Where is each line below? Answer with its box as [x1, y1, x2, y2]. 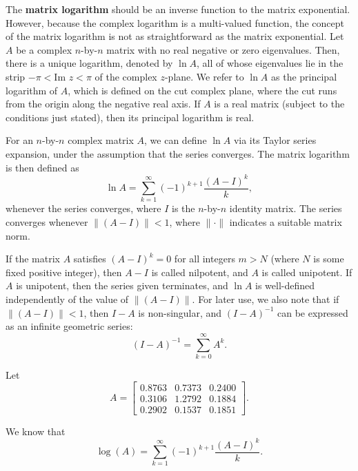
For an [6, 133, 33, 147]
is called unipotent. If [261, 264, 352, 279]
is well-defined [255, 278, 315, 293]
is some [313, 251, 344, 266]
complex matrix [68, 133, 134, 147]
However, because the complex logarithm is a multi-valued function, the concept [6, 15, 344, 30]
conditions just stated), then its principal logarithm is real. [6, 109, 255, 124]
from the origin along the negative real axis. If [6, 96, 201, 111]
